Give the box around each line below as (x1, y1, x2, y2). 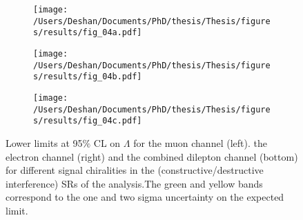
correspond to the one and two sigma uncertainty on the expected (6, 190, 284, 204)
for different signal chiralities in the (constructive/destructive (6, 163, 264, 177)
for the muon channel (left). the (133, 135, 267, 150)
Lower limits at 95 (6, 135, 83, 150)
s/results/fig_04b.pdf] (33, 72, 142, 82)
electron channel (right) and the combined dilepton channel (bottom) (6, 149, 298, 163)
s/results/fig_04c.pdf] (33, 116, 142, 126)
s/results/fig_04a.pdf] (33, 28, 142, 38)
